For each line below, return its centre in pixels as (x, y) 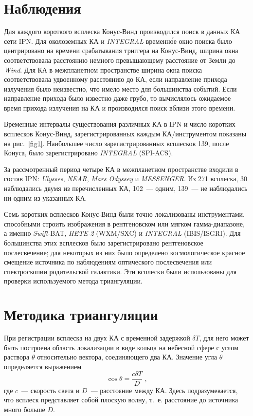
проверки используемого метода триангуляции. (73, 281)
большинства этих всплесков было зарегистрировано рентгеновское (104, 243)
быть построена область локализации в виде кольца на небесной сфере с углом (121, 347)
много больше (25, 409)
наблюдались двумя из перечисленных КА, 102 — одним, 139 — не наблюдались (126, 188)
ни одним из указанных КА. (45, 198)
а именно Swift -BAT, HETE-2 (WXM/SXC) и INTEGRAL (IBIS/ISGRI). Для (122, 233)
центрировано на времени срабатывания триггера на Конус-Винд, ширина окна (121, 50)
